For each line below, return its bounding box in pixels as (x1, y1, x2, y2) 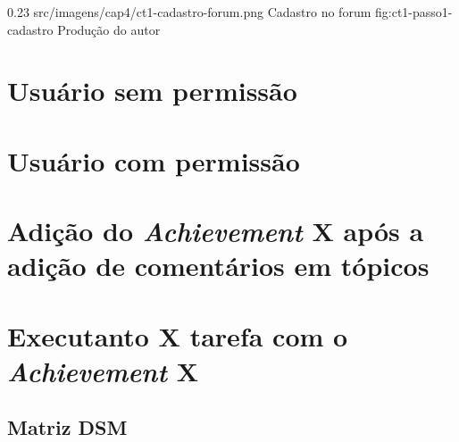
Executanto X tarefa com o (7, 317, 348, 354)
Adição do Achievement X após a (7, 213, 424, 250)
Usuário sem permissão (7, 72, 297, 109)
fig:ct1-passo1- (375, 3, 453, 21)
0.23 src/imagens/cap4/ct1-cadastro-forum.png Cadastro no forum (7, 3, 371, 21)
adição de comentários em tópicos (7, 247, 430, 284)
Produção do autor (57, 20, 161, 38)
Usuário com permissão (7, 142, 300, 179)
